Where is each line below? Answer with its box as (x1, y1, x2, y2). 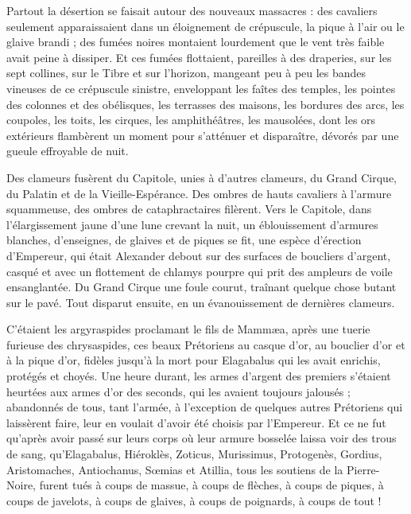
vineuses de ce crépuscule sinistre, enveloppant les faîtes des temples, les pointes (6, 80, 396, 96)
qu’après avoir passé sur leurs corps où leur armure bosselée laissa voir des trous (6, 430, 397, 446)
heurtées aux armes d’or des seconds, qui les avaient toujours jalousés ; (6, 383, 351, 399)
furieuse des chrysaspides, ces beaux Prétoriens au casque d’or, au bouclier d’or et (6, 336, 405, 352)
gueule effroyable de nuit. (6, 142, 129, 159)
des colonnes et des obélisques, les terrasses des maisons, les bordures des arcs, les (6, 95, 405, 112)
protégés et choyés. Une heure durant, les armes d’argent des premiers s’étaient (6, 368, 391, 384)
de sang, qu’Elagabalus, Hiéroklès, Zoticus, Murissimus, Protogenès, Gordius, (6, 446, 382, 462)
